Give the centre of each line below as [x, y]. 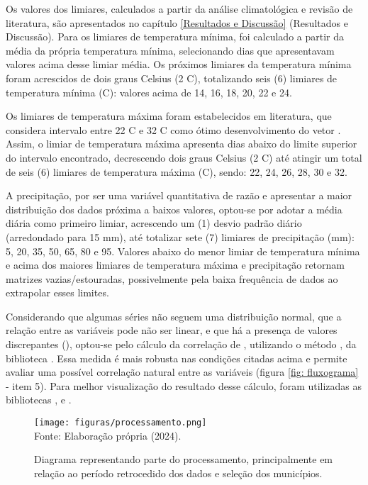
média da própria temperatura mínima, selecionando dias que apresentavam [170, 50]
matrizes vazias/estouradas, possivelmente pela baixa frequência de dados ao [172, 278]
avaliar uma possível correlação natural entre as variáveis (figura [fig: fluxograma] [182, 372]
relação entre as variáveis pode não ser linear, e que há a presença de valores [172, 330]
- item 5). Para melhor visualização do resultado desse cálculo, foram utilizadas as [184, 385]
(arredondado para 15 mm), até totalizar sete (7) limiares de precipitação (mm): [180, 236]
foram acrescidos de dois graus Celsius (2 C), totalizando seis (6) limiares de [172, 78]
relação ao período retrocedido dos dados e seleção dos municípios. [178, 473]
